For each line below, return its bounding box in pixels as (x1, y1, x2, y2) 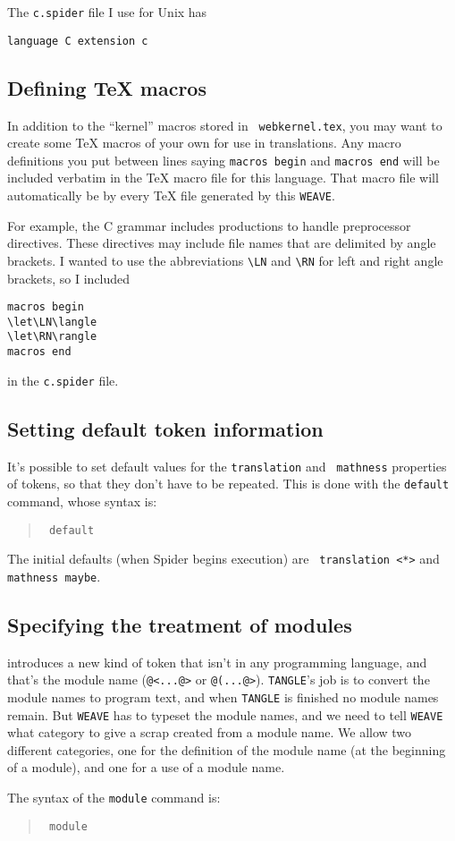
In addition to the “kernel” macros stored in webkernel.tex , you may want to (7, 115, 442, 134)
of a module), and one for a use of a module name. (7, 758, 285, 777)
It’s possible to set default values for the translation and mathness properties (7, 456, 447, 475)
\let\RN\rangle (7, 330, 97, 344)
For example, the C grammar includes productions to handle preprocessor (7, 216, 411, 234)
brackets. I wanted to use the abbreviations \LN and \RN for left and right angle (7, 251, 443, 269)
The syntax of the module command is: (7, 788, 221, 807)
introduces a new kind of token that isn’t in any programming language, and (7, 652, 427, 671)
